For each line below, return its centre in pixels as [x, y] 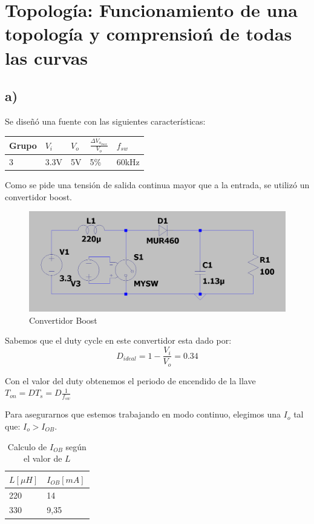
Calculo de [27, 446]
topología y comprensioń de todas [149, 34]
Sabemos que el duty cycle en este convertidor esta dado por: [118, 340]
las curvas [47, 57]
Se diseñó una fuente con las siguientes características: [105, 121]
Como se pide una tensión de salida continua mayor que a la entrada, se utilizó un [157, 185]
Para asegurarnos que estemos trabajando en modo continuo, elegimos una [143, 414]
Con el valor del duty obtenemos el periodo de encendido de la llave [130, 380]
